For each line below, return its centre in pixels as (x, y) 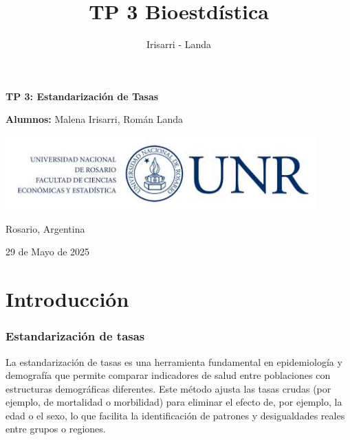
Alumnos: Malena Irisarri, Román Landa (94, 119)
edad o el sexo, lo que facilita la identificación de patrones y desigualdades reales (175, 415)
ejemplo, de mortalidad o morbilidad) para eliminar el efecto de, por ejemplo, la (174, 402)
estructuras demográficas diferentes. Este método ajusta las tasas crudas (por (168, 388)
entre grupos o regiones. (56, 429)
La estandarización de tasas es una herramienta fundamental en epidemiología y (174, 361)
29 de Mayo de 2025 (48, 252)
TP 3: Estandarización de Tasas (82, 96)
